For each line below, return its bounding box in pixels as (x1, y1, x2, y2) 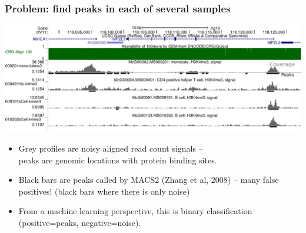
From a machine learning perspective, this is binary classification (18, 205, 252, 217)
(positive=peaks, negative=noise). (18, 216, 141, 228)
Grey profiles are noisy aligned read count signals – (18, 142, 203, 154)
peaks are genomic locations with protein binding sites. (18, 153, 217, 166)
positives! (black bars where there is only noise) (18, 185, 190, 197)
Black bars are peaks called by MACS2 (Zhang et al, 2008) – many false (18, 173, 279, 186)
